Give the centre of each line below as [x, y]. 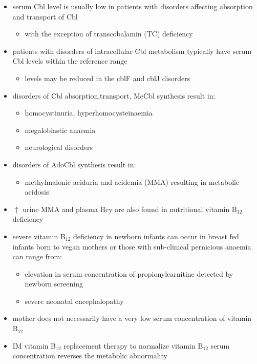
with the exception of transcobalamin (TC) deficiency [109, 34]
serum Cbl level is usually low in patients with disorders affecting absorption [133, 6]
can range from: [37, 256]
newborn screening [54, 284]
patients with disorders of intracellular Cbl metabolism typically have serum [132, 51]
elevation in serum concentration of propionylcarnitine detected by [129, 273]
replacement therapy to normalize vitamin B [133, 345]
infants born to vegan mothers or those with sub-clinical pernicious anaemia [132, 246]
